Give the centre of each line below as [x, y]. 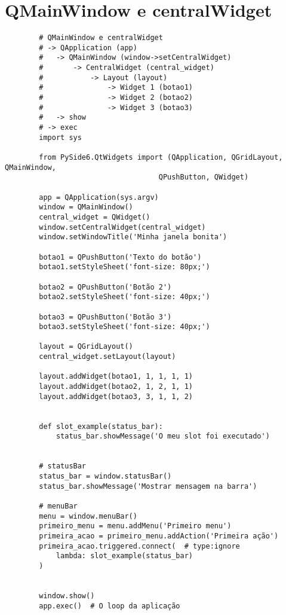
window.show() [67, 596]
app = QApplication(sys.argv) [99, 197]
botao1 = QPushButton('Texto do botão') [120, 257]
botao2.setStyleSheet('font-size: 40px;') [124, 297]
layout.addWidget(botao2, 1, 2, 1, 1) [116, 387]
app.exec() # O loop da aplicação [110, 606]
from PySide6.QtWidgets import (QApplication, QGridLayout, [161, 157]
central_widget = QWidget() [95, 217]
